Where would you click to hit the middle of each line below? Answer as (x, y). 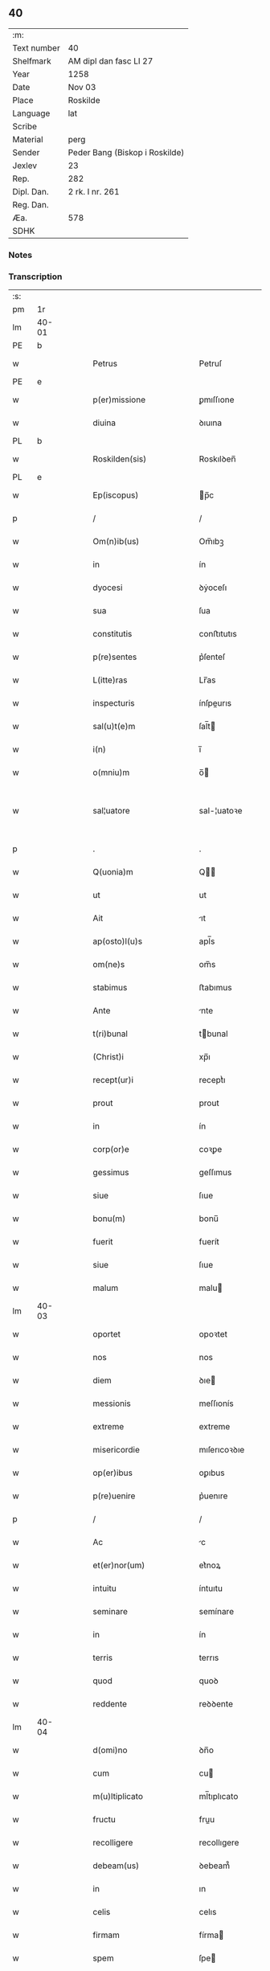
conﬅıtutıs (218, 634)
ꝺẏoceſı (213, 588)
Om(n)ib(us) (116, 542)
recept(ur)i (113, 1080)
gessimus (111, 1173)
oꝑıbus (212, 1473)
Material (28, 139)
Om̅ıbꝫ (211, 542)
